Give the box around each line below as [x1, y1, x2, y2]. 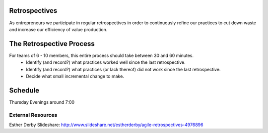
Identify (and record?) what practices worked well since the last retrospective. [26, 59, 186, 65]
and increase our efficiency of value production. [9, 26, 108, 32]
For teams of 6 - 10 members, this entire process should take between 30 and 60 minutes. [9, 52, 194, 58]
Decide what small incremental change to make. [26, 73, 124, 79]
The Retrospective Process [9, 40, 95, 48]
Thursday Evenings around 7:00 [9, 99, 74, 105]
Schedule [9, 86, 40, 94]
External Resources [9, 111, 58, 118]
